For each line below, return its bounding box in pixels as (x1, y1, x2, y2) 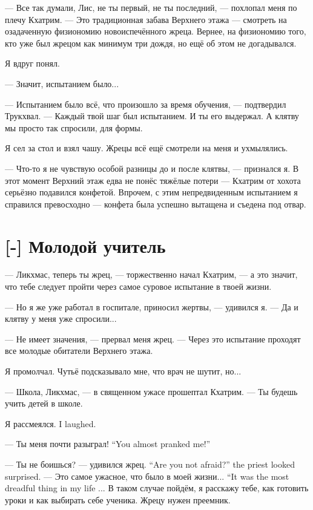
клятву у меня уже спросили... (5, 312, 117, 325)
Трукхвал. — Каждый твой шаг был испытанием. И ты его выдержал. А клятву (5, 110, 299, 122)
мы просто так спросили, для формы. (5, 121, 143, 134)
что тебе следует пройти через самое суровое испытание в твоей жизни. (5, 280, 272, 293)
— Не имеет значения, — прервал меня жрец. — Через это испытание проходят (5, 332, 301, 345)
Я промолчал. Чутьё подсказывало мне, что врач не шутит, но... (5, 365, 242, 377)
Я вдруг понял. (5, 57, 60, 70)
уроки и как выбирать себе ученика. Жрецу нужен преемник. (5, 493, 231, 506)
